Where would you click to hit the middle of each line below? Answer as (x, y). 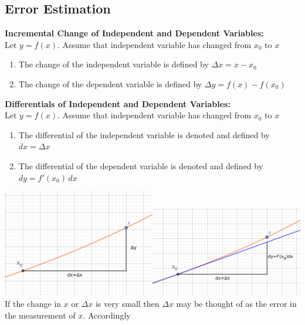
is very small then (127, 303)
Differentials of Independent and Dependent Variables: (118, 103)
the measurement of (40, 315)
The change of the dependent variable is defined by (110, 83)
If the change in (33, 303)
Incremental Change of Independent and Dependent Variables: (134, 33)
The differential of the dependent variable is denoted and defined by (141, 165)
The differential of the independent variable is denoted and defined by (144, 134)
